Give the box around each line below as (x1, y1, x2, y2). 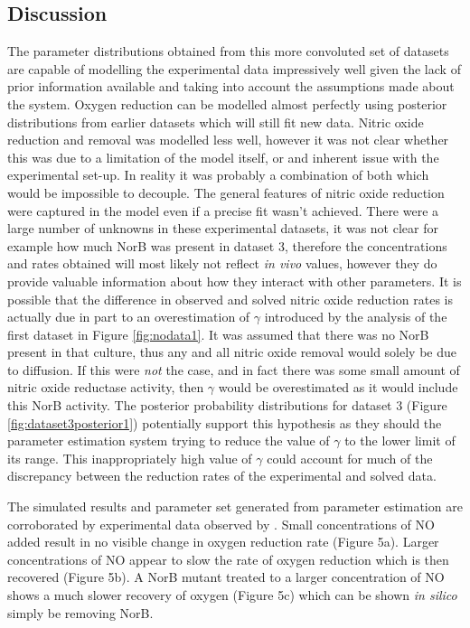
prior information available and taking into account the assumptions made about (7, 77, 455, 96)
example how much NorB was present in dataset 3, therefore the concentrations (7, 236, 447, 255)
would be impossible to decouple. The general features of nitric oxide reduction (7, 183, 445, 202)
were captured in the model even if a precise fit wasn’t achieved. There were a (7, 201, 439, 220)
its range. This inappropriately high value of (7, 448, 252, 467)
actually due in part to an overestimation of (7, 307, 250, 326)
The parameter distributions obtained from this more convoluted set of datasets (7, 42, 449, 61)
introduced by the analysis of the (264, 307, 447, 326)
